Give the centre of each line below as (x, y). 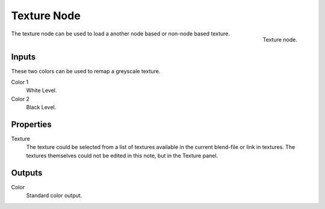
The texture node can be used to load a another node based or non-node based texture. (121, 34)
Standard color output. (54, 196)
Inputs (23, 57)
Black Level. (41, 108)
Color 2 (20, 98)
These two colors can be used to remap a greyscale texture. (86, 71)
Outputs (27, 173)
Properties (31, 124)
